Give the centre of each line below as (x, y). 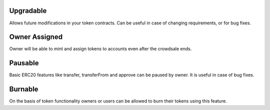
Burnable (24, 89)
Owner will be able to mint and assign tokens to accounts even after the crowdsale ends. (100, 49)
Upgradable (28, 11)
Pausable (24, 63)
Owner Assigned (36, 37)
